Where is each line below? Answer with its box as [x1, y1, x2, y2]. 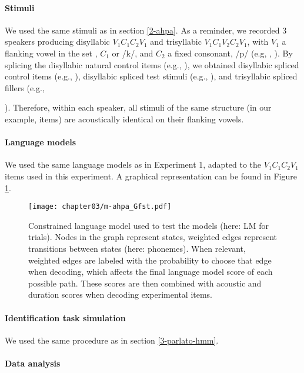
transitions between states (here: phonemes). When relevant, [28, 242, 246, 254]
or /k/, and [112, 46, 153, 59]
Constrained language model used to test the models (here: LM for [28, 219, 269, 231]
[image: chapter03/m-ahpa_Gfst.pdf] [28, 202, 172, 211]
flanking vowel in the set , [5, 46, 98, 59]
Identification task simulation [5, 311, 126, 324]
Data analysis [5, 357, 61, 369]
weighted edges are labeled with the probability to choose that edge [28, 254, 272, 266]
